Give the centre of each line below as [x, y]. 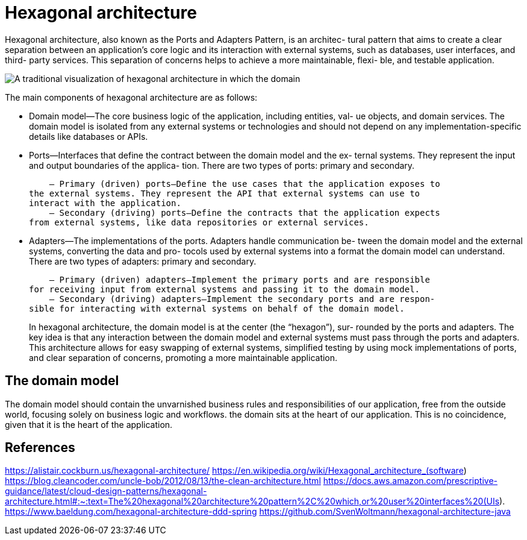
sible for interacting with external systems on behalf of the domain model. [217, 308]
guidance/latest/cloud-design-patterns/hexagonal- [106, 491]
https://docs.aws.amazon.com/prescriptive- [410, 481]
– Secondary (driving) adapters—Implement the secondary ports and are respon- [242, 299]
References [40, 448]
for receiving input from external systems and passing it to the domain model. [225, 289]
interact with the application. [105, 203]
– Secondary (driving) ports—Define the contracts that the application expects [245, 212]
